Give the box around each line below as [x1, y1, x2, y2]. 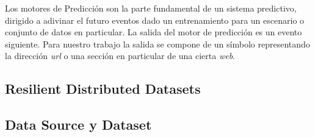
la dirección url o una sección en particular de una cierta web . [5, 49, 236, 62]
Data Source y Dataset [5, 115, 152, 134]
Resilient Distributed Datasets [5, 79, 201, 98]
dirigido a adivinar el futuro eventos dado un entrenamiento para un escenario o [5, 13, 305, 26]
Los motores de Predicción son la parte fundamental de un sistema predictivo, [5, 2, 297, 14]
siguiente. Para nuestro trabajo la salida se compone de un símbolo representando [5, 37, 310, 50]
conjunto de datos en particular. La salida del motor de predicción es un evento [5, 26, 302, 38]
